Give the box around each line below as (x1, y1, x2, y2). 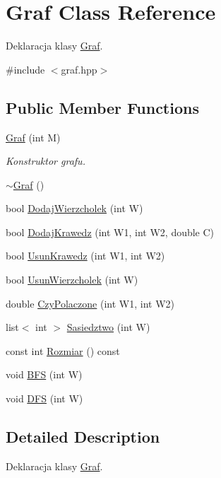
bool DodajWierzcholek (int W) (6, 201, 143, 216)
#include (6, 62, 45, 76)
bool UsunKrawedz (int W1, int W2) (6, 248, 165, 263)
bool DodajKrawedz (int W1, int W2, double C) (6, 224, 215, 239)
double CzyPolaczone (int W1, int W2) (6, 296, 174, 310)
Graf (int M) (6, 129, 61, 144)
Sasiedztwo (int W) (66, 320, 150, 334)
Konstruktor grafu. (6, 153, 85, 168)
